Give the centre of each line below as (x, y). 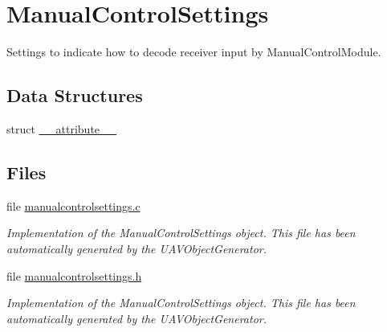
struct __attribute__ (62, 128)
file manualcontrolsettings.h (74, 275)
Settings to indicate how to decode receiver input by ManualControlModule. (194, 52)
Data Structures (75, 95)
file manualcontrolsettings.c (73, 205)
